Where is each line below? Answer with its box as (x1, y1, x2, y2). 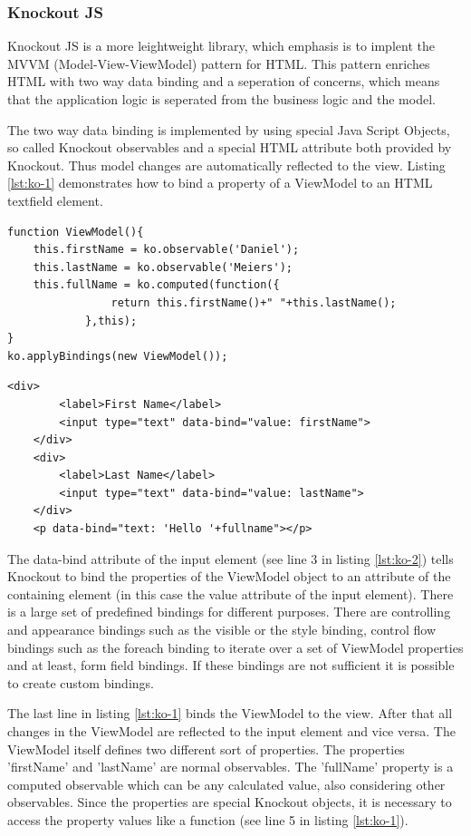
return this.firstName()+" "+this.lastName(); (111, 296, 397, 309)
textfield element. (7, 190, 103, 209)
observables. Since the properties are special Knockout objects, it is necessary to (7, 792, 452, 812)
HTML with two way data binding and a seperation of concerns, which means (7, 72, 440, 91)
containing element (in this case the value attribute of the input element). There (7, 584, 454, 603)
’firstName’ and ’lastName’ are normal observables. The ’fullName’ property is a (7, 757, 454, 776)
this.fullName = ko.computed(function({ (33, 278, 280, 292)
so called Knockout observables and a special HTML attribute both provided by (7, 138, 452, 157)
